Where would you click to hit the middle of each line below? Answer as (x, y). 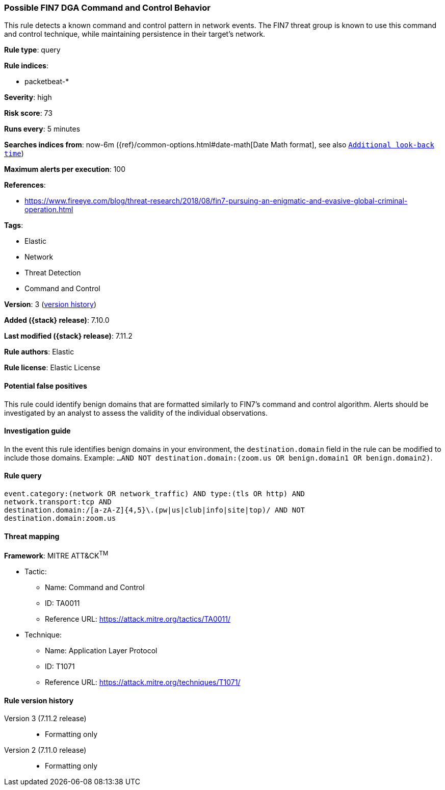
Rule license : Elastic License (52, 368)
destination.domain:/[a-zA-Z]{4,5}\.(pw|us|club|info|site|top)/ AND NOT (155, 510)
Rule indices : (26, 66)
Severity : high (28, 97)
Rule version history (39, 700)
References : (25, 185)
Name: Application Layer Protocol (101, 650)
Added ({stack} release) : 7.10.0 (57, 320)
